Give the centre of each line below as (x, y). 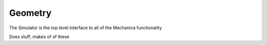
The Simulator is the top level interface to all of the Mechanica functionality (86, 28)
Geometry (30, 13)
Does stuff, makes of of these (39, 37)
